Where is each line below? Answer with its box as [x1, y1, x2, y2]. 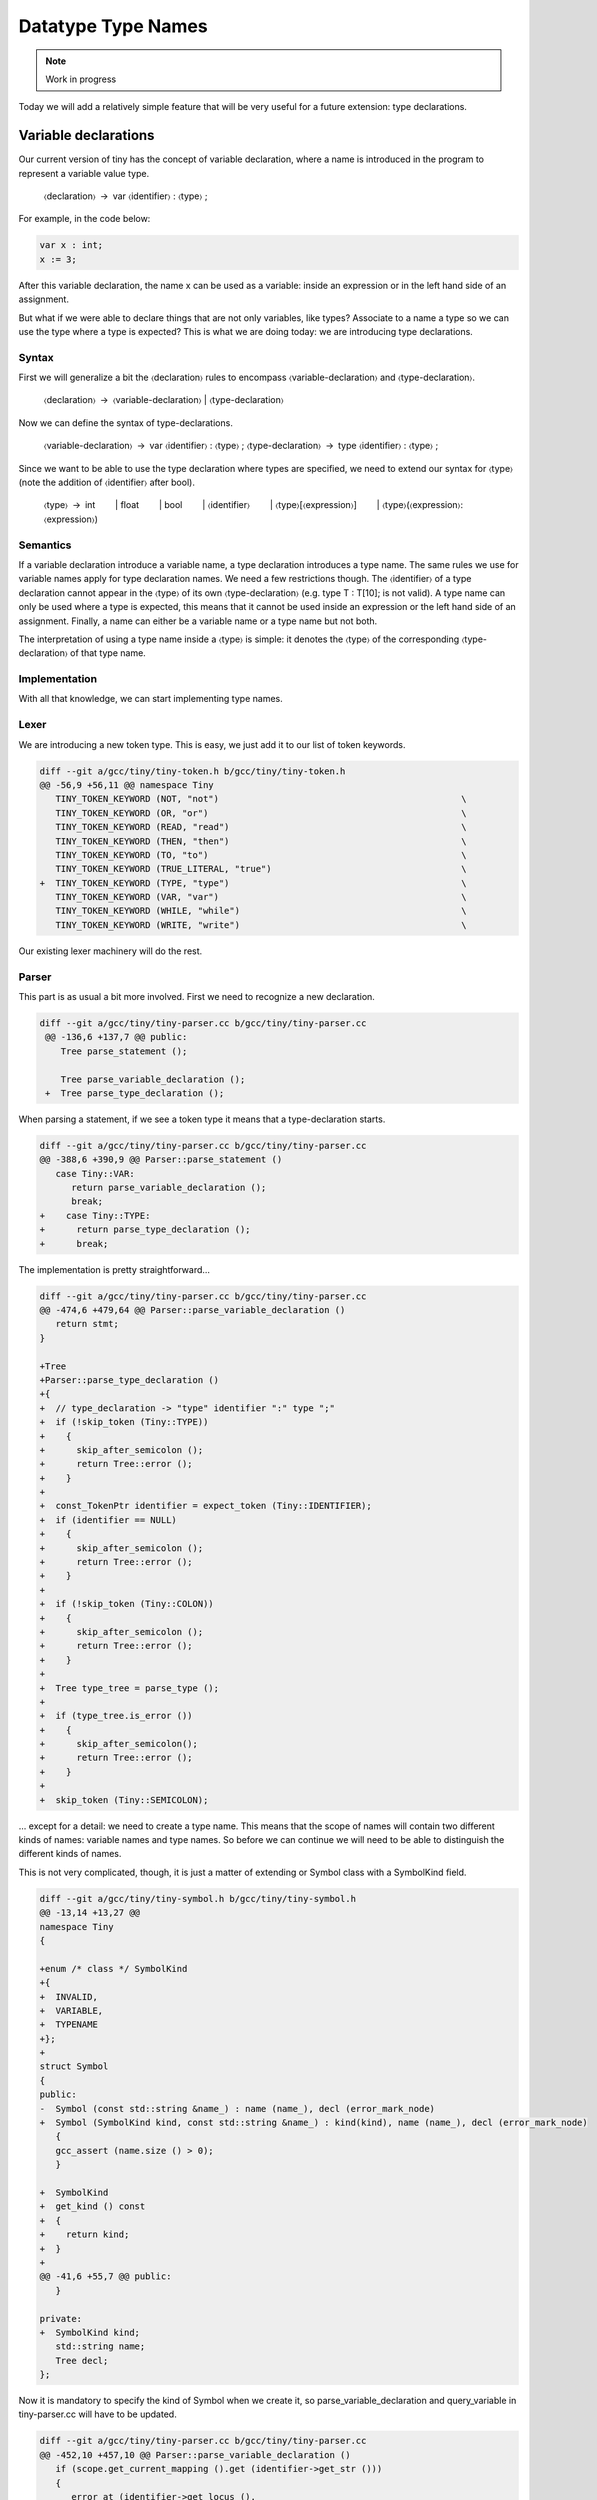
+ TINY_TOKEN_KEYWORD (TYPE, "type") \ [39, 877, 467, 889]
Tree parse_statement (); [60, 1045, 188, 1057]
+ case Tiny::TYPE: [39, 1210, 151, 1221]
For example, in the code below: [18, 213, 151, 225]
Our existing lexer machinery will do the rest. [18, 945, 203, 957]
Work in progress [45, 73, 117, 85]
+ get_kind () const [39, 2201, 146, 2212]
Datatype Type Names [18, 15, 209, 37]
